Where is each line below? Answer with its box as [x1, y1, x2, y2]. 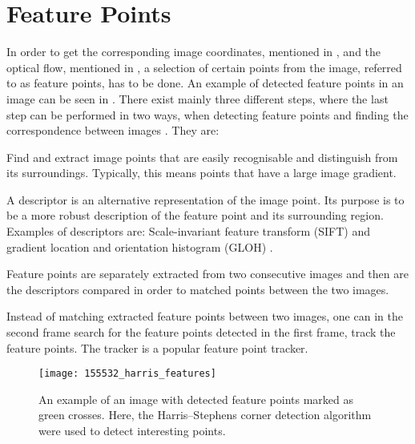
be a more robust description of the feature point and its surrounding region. [6, 207, 384, 224]
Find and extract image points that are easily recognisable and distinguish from [6, 148, 398, 165]
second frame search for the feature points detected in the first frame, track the [6, 324, 396, 341]
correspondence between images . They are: [6, 122, 220, 139]
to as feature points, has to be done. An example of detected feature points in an [6, 75, 404, 91]
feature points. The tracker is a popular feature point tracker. [6, 339, 308, 356]
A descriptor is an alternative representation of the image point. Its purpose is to [6, 191, 405, 208]
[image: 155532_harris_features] [38, 368, 216, 380]
